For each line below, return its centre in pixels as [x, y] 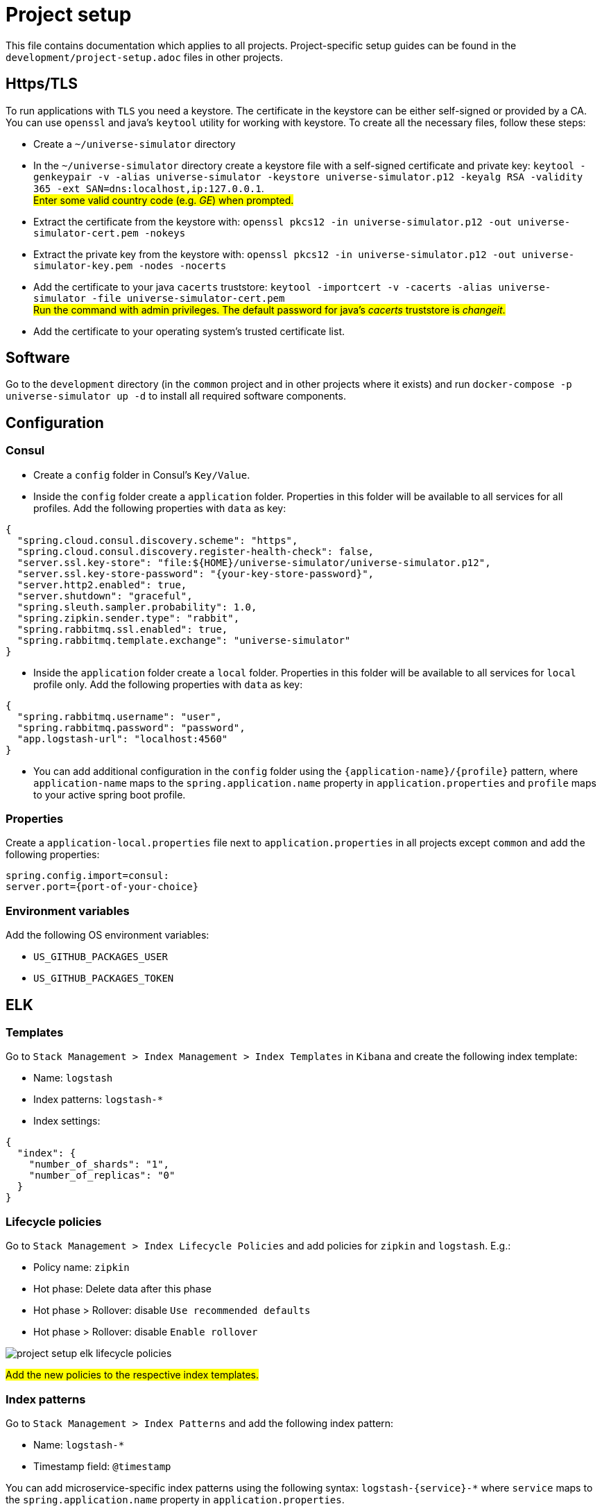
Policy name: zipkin [81, 1267]
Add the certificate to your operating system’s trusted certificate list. [189, 331]
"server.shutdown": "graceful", [105, 596]
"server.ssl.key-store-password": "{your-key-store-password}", [196, 573]
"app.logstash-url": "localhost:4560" [122, 739]
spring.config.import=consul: [88, 876]
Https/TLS [42, 84]
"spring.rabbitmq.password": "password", [131, 727]
